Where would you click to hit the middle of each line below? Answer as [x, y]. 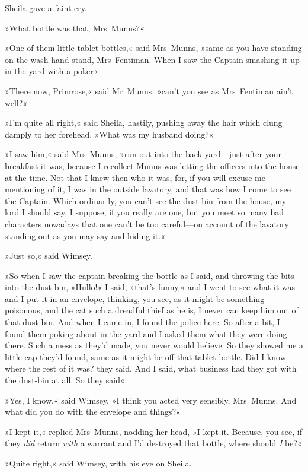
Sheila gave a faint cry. [46, 8]
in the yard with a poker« [52, 71]
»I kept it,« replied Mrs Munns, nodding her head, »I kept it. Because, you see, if [153, 431]
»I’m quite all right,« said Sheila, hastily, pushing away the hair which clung [144, 123]
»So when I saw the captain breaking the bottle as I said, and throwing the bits [150, 275]
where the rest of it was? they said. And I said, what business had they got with [151, 368]
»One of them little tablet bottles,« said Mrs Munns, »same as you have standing [153, 48]
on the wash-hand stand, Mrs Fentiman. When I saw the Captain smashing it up [152, 59]
